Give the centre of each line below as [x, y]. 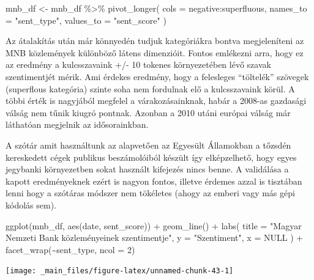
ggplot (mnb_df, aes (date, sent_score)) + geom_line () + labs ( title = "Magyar [154, 225]
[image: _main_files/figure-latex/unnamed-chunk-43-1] [120, 271]
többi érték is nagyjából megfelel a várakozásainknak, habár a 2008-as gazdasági [156, 101]
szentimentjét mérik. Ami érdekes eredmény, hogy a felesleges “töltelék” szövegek [157, 76]
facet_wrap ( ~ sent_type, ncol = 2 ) [70, 249]
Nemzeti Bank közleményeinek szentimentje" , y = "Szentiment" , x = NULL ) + [155, 238]
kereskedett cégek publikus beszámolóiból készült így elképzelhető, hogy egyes [151, 157]
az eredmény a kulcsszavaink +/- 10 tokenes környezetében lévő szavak [138, 64]
